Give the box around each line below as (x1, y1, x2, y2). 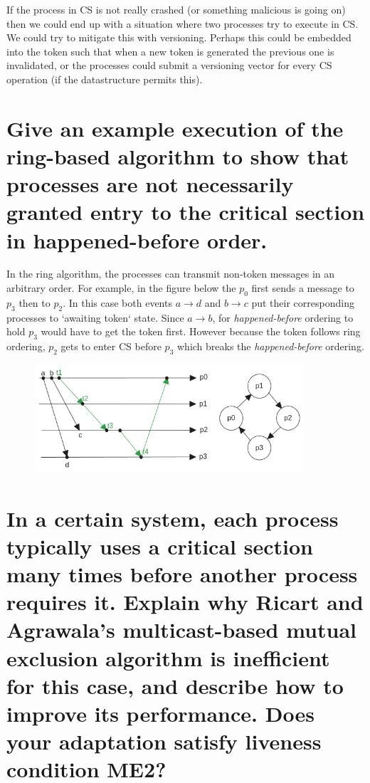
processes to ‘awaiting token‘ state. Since (6, 310, 184, 325)
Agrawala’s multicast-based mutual (6, 615, 356, 644)
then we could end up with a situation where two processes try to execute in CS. (6, 16, 359, 31)
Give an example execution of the (6, 113, 344, 142)
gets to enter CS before (60, 339, 162, 354)
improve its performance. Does (6, 699, 314, 728)
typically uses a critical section (6, 531, 313, 560)
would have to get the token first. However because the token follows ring (41, 324, 361, 339)
